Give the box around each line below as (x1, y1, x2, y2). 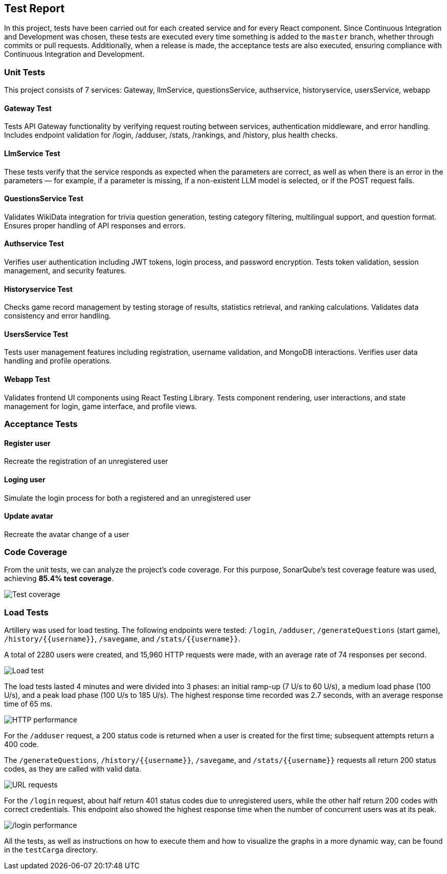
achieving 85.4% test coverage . (4, 574, 114, 583)
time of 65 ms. (4, 699, 53, 709)
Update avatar (4, 511, 53, 521)
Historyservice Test (4, 284, 73, 293)
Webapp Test (4, 375, 50, 384)
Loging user (4, 475, 46, 484)
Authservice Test (4, 239, 64, 248)
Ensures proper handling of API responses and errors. (4, 221, 186, 230)
